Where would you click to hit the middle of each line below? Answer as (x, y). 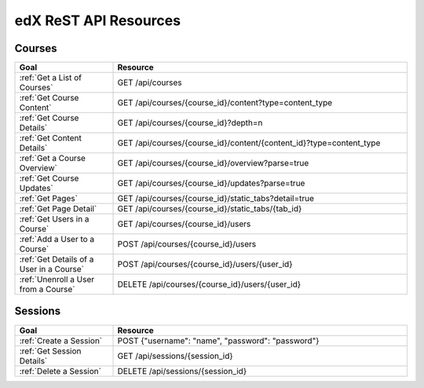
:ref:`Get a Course (53, 159)
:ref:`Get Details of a (57, 259)
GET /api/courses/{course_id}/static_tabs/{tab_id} (210, 209)
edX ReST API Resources (97, 20)
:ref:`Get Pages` (49, 199)
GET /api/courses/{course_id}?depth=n (190, 123)
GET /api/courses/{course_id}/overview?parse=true (213, 163)
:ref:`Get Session (50, 351)
